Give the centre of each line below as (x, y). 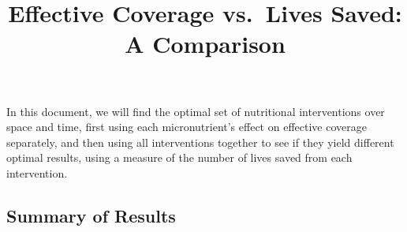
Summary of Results (91, 215)
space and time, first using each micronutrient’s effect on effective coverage (187, 127)
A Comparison (205, 44)
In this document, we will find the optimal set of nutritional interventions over (196, 111)
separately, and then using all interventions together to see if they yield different (200, 142)
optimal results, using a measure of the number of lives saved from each (179, 157)
